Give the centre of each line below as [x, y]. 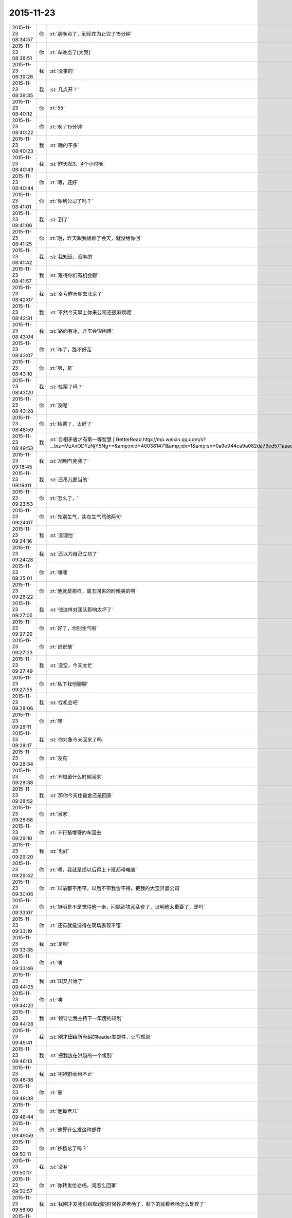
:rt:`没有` [59, 758]
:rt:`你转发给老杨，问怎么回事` [83, 1185]
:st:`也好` [60, 851]
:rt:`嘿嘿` [59, 572]
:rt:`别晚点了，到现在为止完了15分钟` [91, 34]
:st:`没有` [60, 1167]
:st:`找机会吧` [64, 703]
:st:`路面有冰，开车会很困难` [82, 331]
